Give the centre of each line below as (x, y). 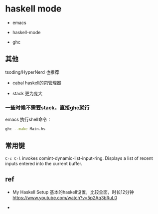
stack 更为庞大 (27, 93)
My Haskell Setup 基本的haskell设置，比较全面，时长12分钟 (73, 192)
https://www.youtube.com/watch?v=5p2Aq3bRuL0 (65, 197)
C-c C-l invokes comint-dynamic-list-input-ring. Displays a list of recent (79, 158)
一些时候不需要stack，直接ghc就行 (47, 107)
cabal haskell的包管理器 (37, 83)
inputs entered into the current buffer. (44, 163)
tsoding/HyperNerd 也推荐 (32, 72)
